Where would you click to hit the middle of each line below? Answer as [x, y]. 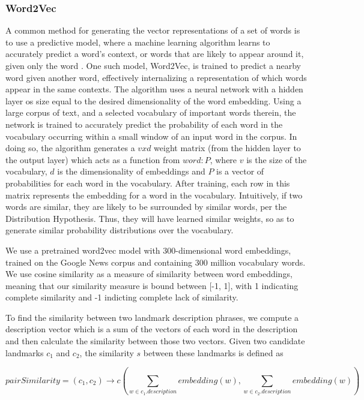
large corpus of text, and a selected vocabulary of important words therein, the [151, 112]
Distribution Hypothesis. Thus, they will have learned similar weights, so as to [150, 218]
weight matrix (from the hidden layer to [227, 148]
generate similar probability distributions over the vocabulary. [120, 230]
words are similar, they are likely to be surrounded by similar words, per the [146, 207]
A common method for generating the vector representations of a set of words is [153, 30]
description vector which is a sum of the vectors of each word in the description [152, 329]
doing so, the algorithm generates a [70, 148]
